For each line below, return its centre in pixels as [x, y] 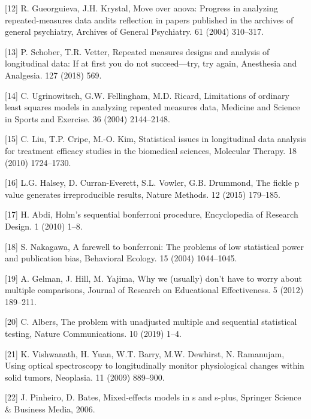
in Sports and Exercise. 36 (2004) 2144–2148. [87, 118]
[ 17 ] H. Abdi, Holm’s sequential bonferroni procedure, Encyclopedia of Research [152, 214]
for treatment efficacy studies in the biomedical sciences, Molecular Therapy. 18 [151, 150]
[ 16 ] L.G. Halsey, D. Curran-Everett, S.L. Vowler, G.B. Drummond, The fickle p [152, 183]
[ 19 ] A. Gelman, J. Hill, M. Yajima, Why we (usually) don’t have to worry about [153, 278]
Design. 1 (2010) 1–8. [44, 226]
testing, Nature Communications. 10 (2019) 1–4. [93, 334]
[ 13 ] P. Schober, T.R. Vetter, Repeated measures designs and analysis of [137, 51]
